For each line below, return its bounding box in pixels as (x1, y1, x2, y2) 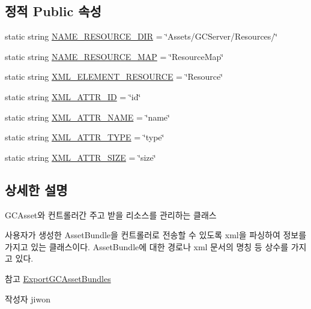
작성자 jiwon (5, 292, 50, 305)
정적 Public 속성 (5, 2, 101, 20)
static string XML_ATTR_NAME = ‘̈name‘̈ (5, 110, 170, 123)
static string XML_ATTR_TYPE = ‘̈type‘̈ (5, 131, 165, 143)
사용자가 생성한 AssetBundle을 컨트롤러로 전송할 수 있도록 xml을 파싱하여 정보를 (5, 229, 307, 241)
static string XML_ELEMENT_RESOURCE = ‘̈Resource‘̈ (5, 70, 223, 83)
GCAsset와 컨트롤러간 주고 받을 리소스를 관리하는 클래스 (5, 208, 217, 221)
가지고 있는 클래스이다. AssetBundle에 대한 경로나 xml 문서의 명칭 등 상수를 (5, 240, 289, 253)
